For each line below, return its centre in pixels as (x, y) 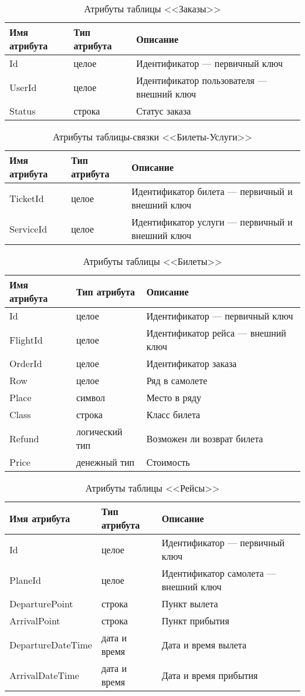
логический (99, 431)
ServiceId (28, 228)
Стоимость (168, 462)
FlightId (26, 339)
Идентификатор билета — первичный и (212, 191)
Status (23, 111)
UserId (23, 87)
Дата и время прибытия (210, 675)
